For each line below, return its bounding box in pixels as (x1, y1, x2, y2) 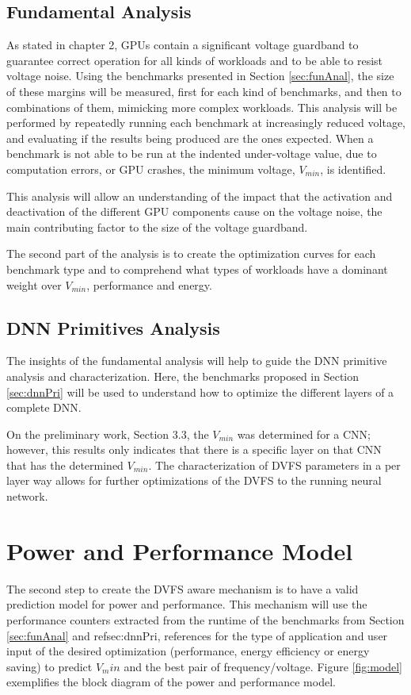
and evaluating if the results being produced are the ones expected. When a (6, 129, 374, 146)
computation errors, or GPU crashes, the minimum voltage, (6, 160, 295, 177)
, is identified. (320, 160, 386, 177)
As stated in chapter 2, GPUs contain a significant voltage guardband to (6, 36, 359, 53)
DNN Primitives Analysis (6, 315, 220, 340)
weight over (6, 276, 62, 293)
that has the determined (6, 456, 124, 473)
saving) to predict (6, 658, 93, 674)
